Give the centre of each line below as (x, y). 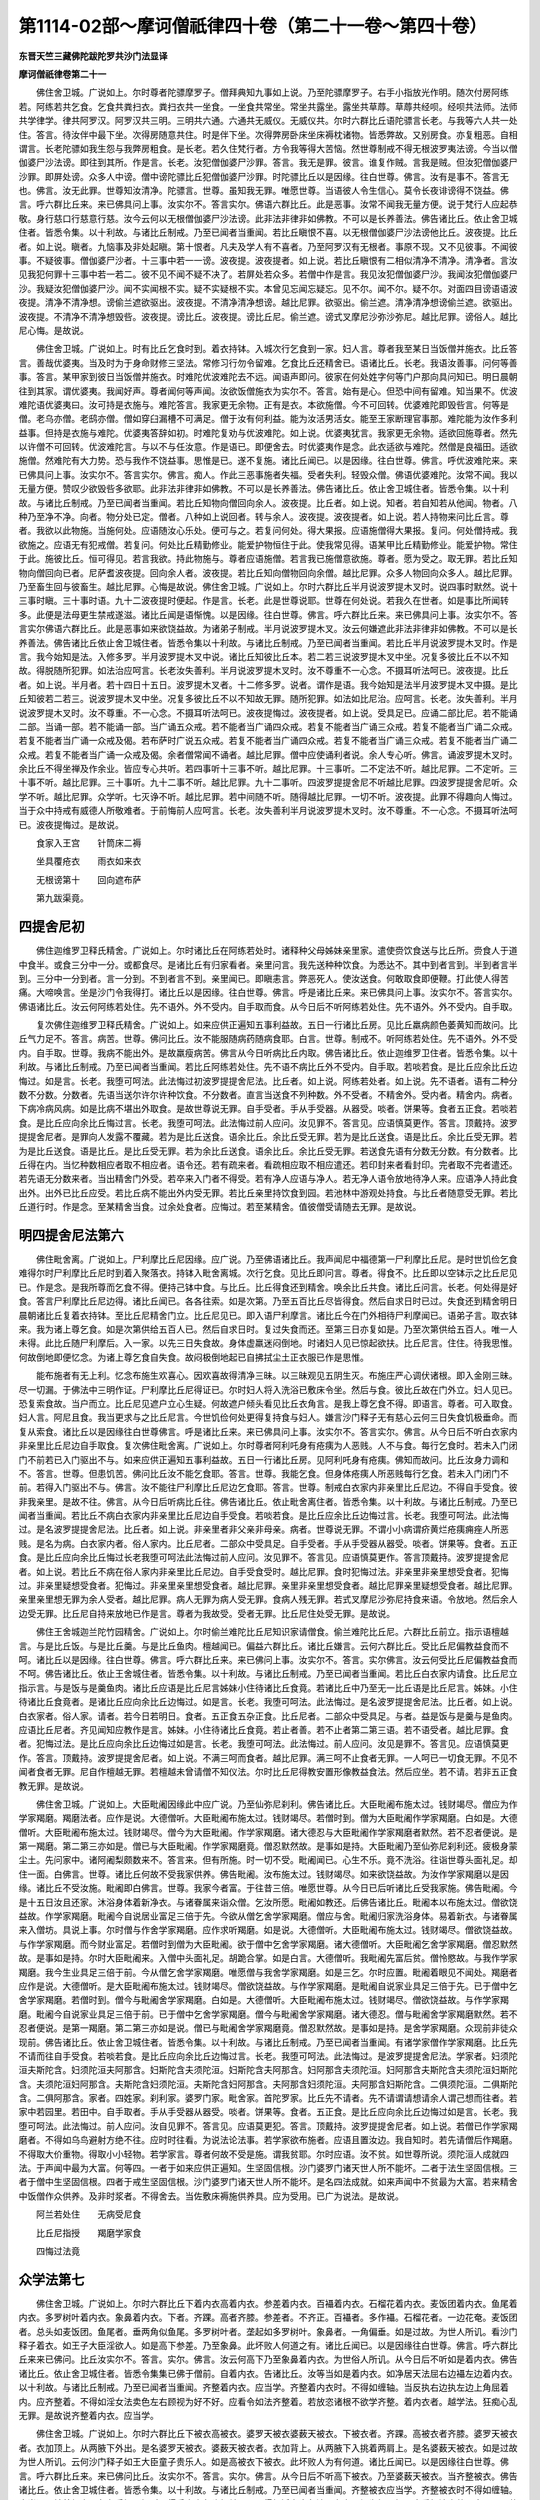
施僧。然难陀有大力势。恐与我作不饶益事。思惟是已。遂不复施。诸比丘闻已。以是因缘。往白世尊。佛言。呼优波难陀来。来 (268, 461)
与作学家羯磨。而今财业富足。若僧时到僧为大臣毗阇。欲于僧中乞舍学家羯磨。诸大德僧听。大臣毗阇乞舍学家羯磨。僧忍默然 (268, 1944)
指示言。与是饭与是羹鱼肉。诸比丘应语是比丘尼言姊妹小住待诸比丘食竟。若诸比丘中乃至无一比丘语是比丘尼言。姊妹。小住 (268, 1687)
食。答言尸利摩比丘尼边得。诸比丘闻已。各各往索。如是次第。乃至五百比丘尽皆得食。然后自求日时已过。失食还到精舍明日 (268, 1301)
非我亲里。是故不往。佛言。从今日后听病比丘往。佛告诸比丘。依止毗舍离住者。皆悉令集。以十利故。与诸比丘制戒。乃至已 (268, 1501)
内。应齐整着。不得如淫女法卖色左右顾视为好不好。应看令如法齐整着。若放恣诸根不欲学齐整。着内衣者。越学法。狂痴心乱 (268, 2401)
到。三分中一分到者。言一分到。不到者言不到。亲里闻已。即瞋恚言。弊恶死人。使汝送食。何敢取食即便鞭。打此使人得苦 (263, 978)
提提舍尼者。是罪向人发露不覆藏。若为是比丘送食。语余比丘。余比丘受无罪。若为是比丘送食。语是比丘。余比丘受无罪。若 (268, 1137)
